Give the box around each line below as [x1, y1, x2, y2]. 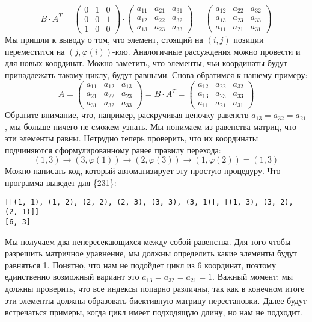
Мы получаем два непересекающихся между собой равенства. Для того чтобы [5, 235, 291, 247]
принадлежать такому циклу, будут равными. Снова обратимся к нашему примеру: [5, 68, 308, 81]
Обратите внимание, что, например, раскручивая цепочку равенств [5, 108, 249, 121]
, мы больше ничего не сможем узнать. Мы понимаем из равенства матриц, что [5, 120, 296, 132]
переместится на [5, 45, 65, 57]
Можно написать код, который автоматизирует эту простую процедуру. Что [5, 164, 281, 177]
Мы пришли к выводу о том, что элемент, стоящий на [5, 33, 203, 46]
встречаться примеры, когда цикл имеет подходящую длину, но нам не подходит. [5, 306, 302, 318]
